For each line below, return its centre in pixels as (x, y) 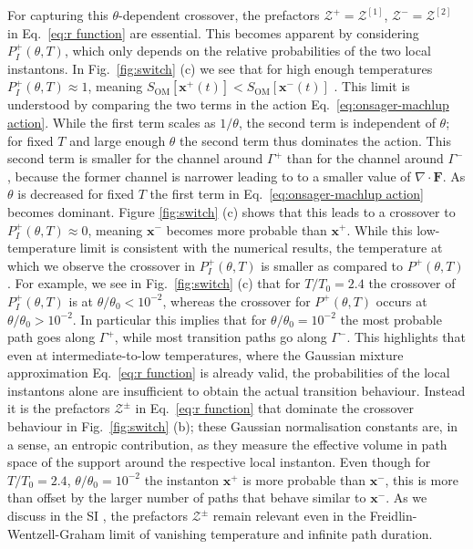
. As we (406, 497)
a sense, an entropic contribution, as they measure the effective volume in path (227, 444)
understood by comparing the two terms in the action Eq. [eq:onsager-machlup (228, 104)
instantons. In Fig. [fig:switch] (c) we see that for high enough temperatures (220, 68)
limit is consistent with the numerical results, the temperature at (261, 248)
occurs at (401, 300)
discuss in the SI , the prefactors (98, 516)
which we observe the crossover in (102, 265)
